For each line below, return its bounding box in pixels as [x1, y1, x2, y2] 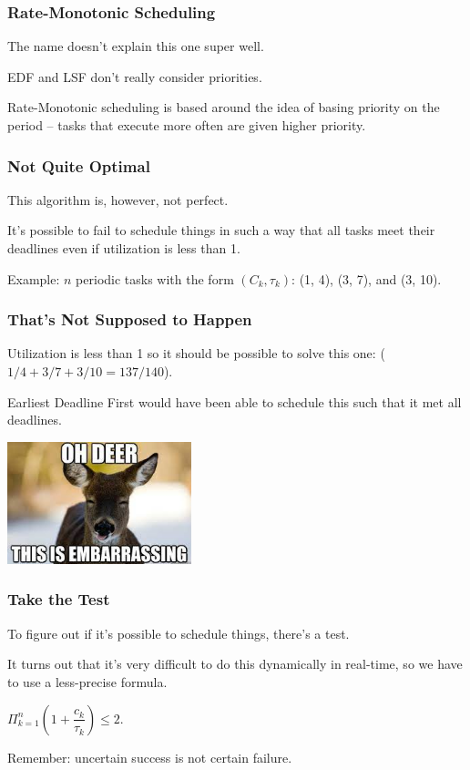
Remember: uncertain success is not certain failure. [7, 747, 292, 766]
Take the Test [7, 588, 110, 611]
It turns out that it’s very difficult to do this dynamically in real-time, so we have [7, 654, 463, 673]
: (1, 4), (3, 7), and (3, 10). [291, 269, 442, 288]
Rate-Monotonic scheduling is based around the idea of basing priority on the [7, 98, 440, 117]
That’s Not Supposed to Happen [7, 308, 252, 331]
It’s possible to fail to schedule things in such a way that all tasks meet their [7, 221, 435, 240]
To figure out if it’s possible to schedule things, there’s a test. [7, 623, 350, 642]
